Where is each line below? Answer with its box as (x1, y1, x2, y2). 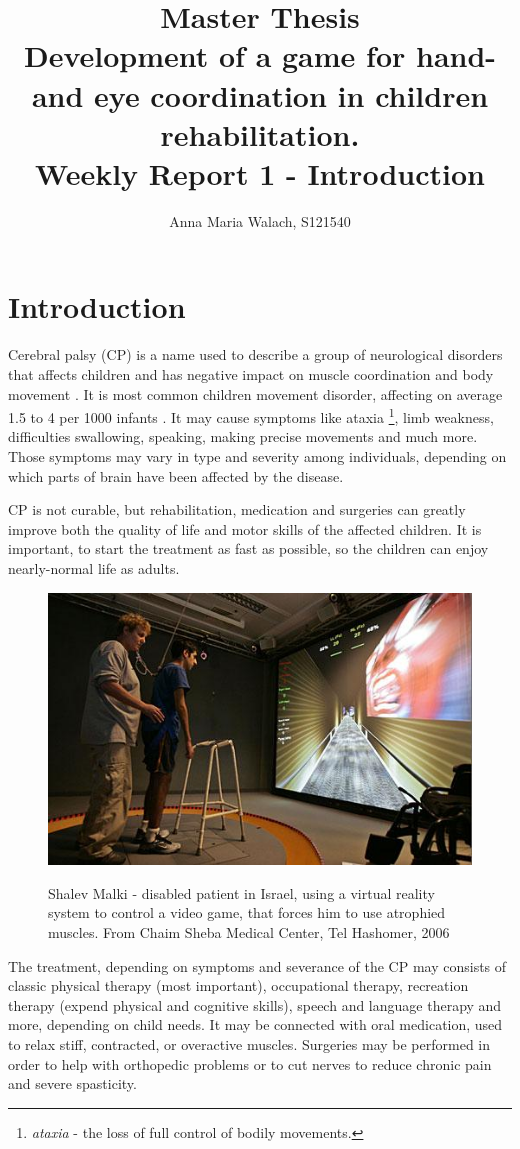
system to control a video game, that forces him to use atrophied (48, 902, 446, 923)
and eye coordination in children (31, 74, 489, 115)
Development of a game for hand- (23, 35, 497, 76)
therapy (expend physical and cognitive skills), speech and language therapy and (8, 994, 502, 1015)
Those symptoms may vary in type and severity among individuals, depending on (8, 446, 507, 467)
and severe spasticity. (8, 1073, 137, 1094)
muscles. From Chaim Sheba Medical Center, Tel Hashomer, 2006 (48, 921, 450, 942)
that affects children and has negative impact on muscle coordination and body (8, 364, 494, 384)
